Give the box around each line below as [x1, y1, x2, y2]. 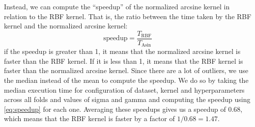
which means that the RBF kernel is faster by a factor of [4, 113, 175, 124]
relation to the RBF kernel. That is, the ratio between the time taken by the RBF [4, 11, 252, 21]
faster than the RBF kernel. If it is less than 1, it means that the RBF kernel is [4, 55, 243, 66]
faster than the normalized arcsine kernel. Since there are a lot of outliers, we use [4, 65, 249, 76]
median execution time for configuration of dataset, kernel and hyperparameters [4, 84, 245, 95]
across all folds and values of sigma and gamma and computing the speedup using [4, 94, 251, 104]
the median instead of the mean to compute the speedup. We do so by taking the [4, 75, 249, 85]
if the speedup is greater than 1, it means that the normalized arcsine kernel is [4, 46, 241, 56]
